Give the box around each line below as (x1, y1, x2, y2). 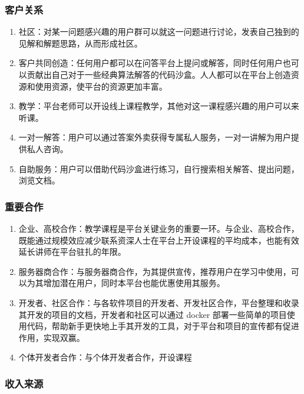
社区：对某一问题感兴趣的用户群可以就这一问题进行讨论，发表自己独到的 (18, 25, 299, 38)
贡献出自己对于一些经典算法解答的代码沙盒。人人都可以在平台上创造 (27, 68, 291, 80)
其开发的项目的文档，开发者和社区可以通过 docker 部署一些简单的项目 (18, 308, 287, 320)
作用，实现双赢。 (18, 331, 85, 343)
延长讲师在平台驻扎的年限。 (18, 245, 126, 258)
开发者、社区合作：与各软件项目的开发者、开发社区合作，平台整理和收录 (18, 296, 299, 308)
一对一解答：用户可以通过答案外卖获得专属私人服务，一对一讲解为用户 (18, 131, 291, 143)
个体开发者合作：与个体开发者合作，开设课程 (18, 351, 192, 363)
